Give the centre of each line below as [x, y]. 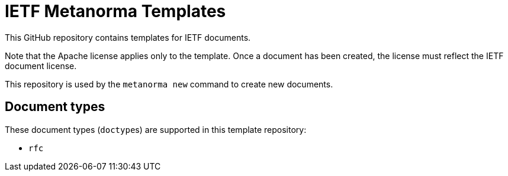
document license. [41, 66]
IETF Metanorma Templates [115, 11]
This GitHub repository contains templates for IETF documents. [128, 37]
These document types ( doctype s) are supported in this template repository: [156, 129]
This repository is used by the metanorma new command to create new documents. [169, 84]
